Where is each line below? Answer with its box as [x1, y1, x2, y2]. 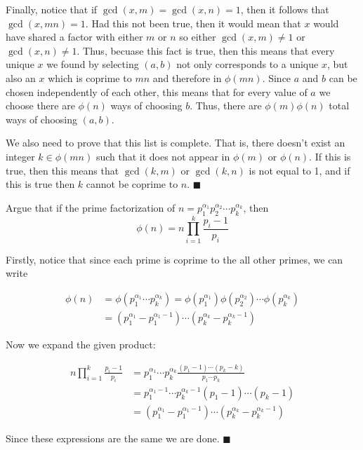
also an [6, 70, 36, 85]
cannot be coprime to [86, 177, 178, 191]
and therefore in [152, 70, 222, 85]
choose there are [6, 98, 75, 113]
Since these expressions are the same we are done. [6, 430, 220, 445]
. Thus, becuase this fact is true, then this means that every [77, 43, 335, 57]
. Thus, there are [190, 98, 262, 113]
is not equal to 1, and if [249, 163, 350, 177]
